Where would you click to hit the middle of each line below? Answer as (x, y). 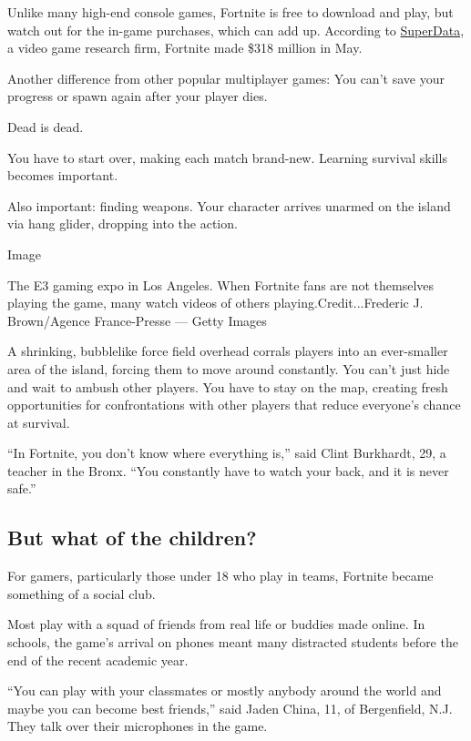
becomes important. (63, 175)
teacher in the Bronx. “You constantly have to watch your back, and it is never (228, 470)
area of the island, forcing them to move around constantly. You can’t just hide (229, 368)
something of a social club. (82, 593)
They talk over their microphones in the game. (138, 726)
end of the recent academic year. (98, 660)
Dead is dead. (46, 126)
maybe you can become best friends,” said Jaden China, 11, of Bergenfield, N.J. (230, 708)
